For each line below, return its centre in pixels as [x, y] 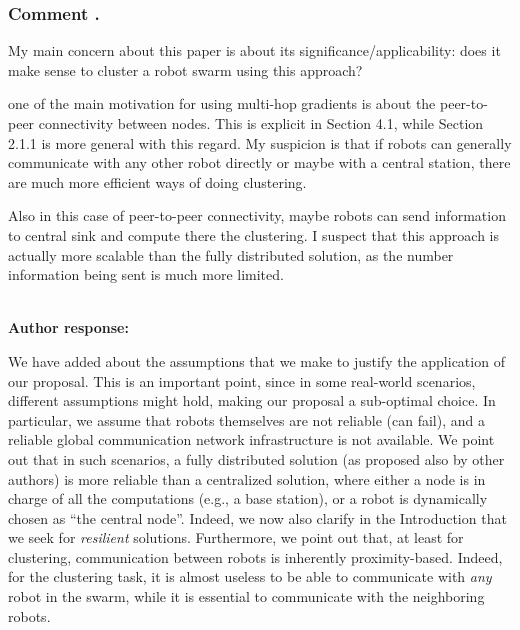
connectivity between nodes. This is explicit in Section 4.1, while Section [261, 123]
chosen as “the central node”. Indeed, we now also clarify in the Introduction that [257, 517]
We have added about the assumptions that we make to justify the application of [256, 360]
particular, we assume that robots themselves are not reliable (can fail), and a [246, 419]
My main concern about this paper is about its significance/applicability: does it [254, 50]
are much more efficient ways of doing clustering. [157, 181]
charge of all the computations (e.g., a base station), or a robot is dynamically [248, 498]
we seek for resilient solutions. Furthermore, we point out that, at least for [236, 537]
